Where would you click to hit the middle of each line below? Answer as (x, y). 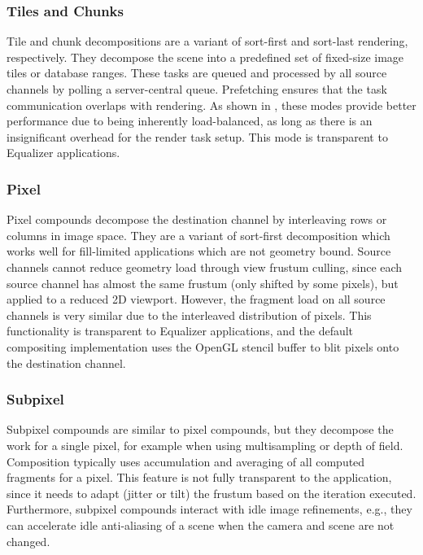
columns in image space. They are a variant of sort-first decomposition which (198, 235)
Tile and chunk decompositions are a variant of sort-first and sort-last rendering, (207, 41)
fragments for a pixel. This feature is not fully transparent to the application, (199, 477)
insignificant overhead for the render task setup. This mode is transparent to (197, 136)
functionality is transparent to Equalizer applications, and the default (180, 331)
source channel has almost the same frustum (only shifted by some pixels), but (203, 283)
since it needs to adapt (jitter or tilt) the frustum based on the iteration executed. (211, 493)
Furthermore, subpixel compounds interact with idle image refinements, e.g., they (209, 509)
